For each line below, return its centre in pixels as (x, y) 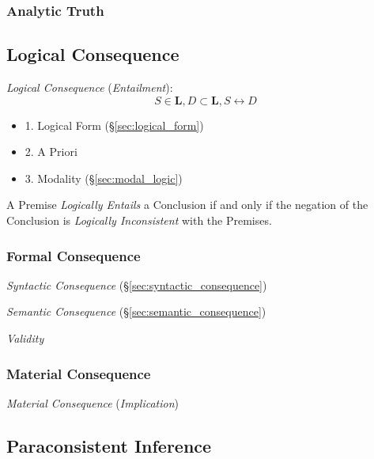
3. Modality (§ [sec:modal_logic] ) (104, 178)
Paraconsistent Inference (109, 445)
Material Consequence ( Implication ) (93, 402)
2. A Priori (51, 152)
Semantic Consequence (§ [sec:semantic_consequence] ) (136, 311)
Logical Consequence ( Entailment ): (90, 87)
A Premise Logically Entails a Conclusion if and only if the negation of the (187, 205)
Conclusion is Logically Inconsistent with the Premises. (139, 220)
